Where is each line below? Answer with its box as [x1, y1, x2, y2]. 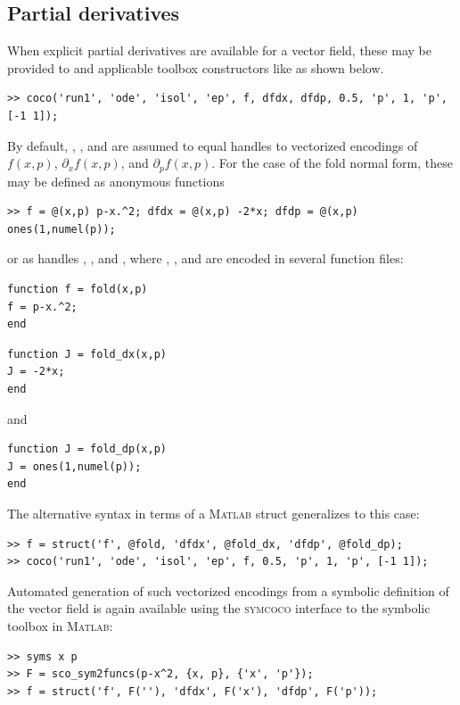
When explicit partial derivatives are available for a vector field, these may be [7, 41, 431, 60]
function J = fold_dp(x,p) [7, 443, 167, 456]
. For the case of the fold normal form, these [211, 153, 453, 172]
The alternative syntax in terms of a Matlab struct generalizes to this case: [7, 503, 420, 522]
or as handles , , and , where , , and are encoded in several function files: [7, 249, 404, 268]
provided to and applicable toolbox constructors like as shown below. [7, 58, 384, 77]
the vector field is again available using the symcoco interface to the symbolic [7, 599, 431, 618]
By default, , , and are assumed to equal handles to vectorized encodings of [7, 136, 418, 154]
